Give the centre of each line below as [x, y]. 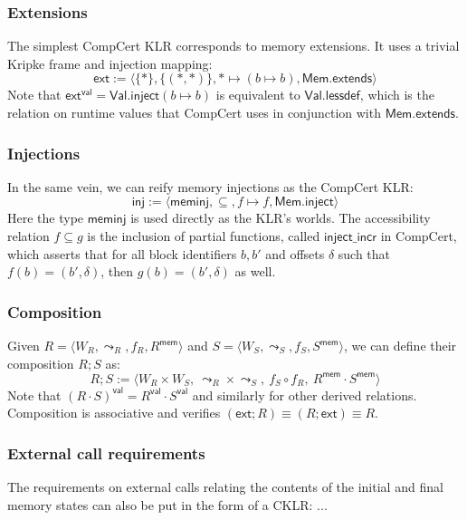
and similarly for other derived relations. [305, 395]
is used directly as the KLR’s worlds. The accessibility [281, 218]
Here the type [46, 218]
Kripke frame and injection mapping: [110, 63]
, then [117, 271]
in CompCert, [419, 236]
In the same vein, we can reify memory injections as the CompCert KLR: [210, 186]
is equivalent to [258, 95]
